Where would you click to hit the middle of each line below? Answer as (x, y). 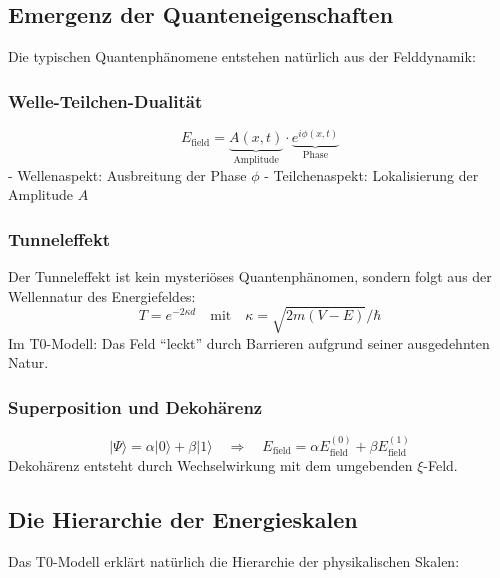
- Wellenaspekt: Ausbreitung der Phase (127, 174)
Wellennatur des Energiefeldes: (102, 295)
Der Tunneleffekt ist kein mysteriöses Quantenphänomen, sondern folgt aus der (250, 275)
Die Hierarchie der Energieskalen (183, 519)
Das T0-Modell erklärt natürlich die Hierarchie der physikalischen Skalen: (234, 561)
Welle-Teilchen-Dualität (105, 100)
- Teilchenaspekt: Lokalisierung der (371, 174)
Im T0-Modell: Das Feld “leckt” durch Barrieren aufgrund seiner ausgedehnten (249, 342)
